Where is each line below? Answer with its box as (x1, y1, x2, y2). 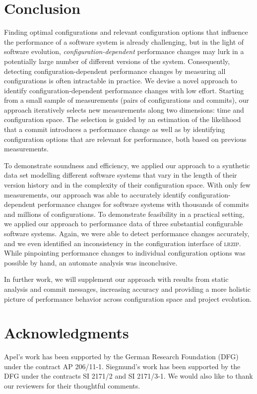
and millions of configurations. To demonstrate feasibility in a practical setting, (4, 208, 245, 219)
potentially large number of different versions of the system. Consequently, (4, 56, 230, 66)
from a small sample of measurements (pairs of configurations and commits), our (4, 95, 249, 105)
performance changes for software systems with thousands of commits (37, 199, 249, 209)
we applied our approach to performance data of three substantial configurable (4, 218, 243, 229)
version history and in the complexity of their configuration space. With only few (4, 180, 251, 190)
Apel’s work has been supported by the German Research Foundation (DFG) (4, 351, 239, 362)
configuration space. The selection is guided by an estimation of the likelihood (4, 114, 241, 125)
